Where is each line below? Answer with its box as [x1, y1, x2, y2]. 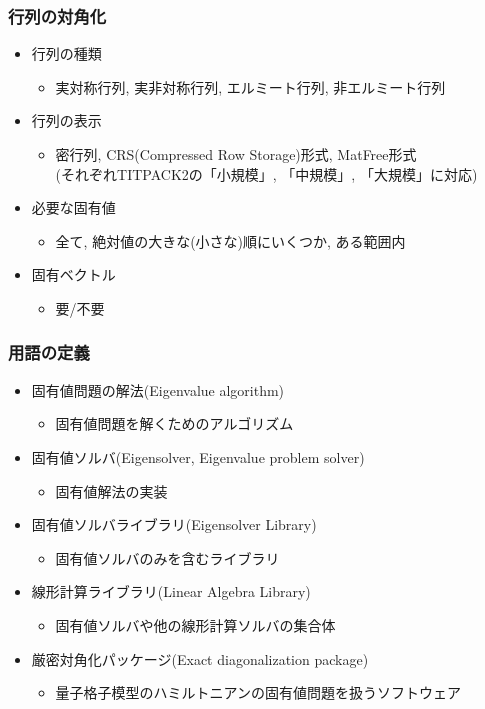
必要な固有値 [31, 197, 116, 218]
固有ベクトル [31, 264, 116, 285]
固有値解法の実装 [55, 480, 168, 501]
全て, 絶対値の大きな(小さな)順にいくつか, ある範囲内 [55, 230, 406, 251]
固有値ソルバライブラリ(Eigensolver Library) [31, 514, 317, 535]
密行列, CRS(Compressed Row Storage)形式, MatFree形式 [55, 144, 417, 164]
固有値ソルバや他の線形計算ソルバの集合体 [55, 614, 336, 635]
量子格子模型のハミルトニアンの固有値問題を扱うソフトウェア [55, 682, 462, 703]
